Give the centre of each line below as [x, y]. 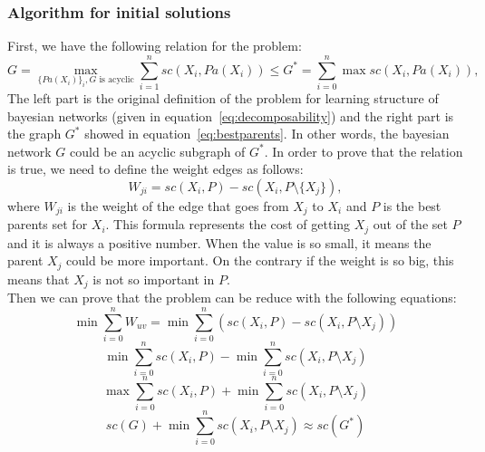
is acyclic [116, 80]
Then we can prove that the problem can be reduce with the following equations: [232, 298]
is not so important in [154, 279]
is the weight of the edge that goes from [178, 205]
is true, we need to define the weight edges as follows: [155, 169]
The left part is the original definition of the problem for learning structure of [223, 97]
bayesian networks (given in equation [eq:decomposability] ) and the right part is [231, 115]
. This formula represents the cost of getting [228, 224]
